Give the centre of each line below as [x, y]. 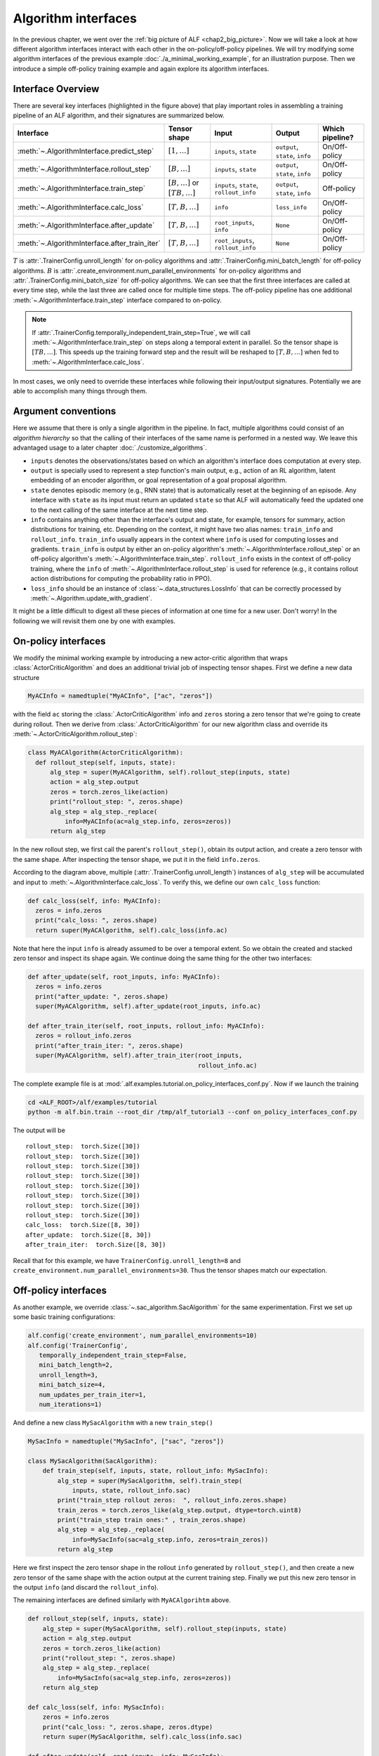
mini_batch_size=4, [72, 1385]
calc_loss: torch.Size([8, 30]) [83, 1225]
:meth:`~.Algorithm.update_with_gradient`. [91, 598]
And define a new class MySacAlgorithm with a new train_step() [113, 1422]
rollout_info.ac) [227, 1065]
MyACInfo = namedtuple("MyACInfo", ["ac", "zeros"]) [120, 696]
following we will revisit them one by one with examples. [94, 621]
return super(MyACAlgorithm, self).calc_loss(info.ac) [132, 930]
